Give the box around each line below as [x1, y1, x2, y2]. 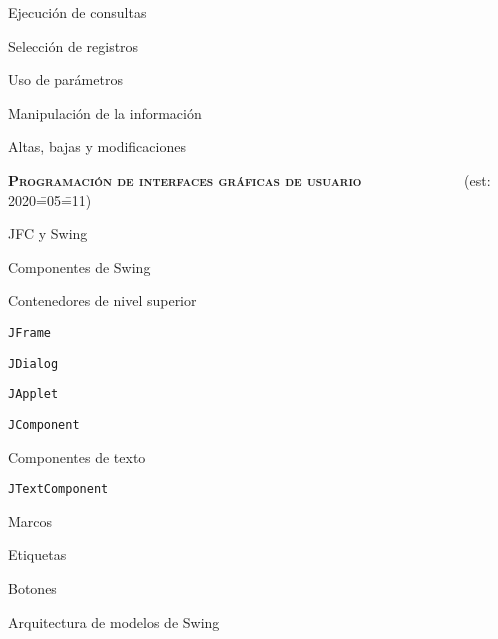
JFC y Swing [8, 223, 88, 244]
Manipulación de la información [8, 102, 202, 123]
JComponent [8, 417, 80, 432]
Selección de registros [8, 35, 139, 56]
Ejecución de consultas [8, 2, 147, 22]
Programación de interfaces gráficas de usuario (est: [8, 169, 491, 190]
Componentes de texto [8, 446, 146, 467]
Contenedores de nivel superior [8, 290, 197, 311]
